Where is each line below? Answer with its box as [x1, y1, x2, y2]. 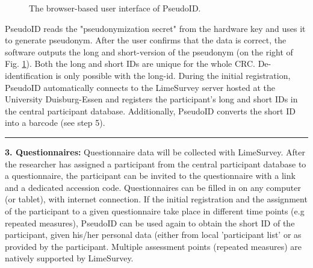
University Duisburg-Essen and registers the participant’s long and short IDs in [5, 93, 298, 105]
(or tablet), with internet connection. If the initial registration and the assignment [5, 193, 308, 205]
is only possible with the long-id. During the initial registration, [55, 69, 291, 81]
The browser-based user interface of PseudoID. [29, 2, 201, 14]
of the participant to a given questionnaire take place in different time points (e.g [5, 204, 305, 217]
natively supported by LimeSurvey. [5, 252, 134, 264]
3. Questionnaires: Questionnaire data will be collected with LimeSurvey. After [5, 145, 306, 158]
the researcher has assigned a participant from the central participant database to [5, 157, 306, 170]
